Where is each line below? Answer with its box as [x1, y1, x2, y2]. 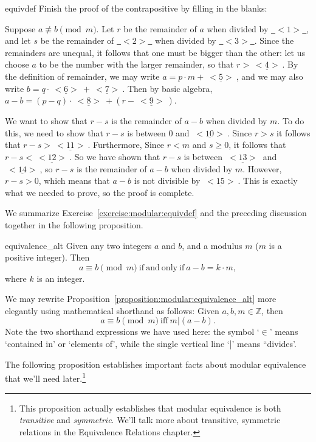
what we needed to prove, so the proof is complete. [5, 186, 194, 198]
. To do [277, 114, 304, 127]
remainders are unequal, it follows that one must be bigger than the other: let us [5, 46, 306, 58]
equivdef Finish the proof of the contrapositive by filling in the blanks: [5, 2, 267, 14]
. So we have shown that [69, 150, 160, 163]
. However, [242, 162, 282, 175]
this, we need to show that [5, 126, 103, 139]
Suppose [5, 22, 36, 35]
